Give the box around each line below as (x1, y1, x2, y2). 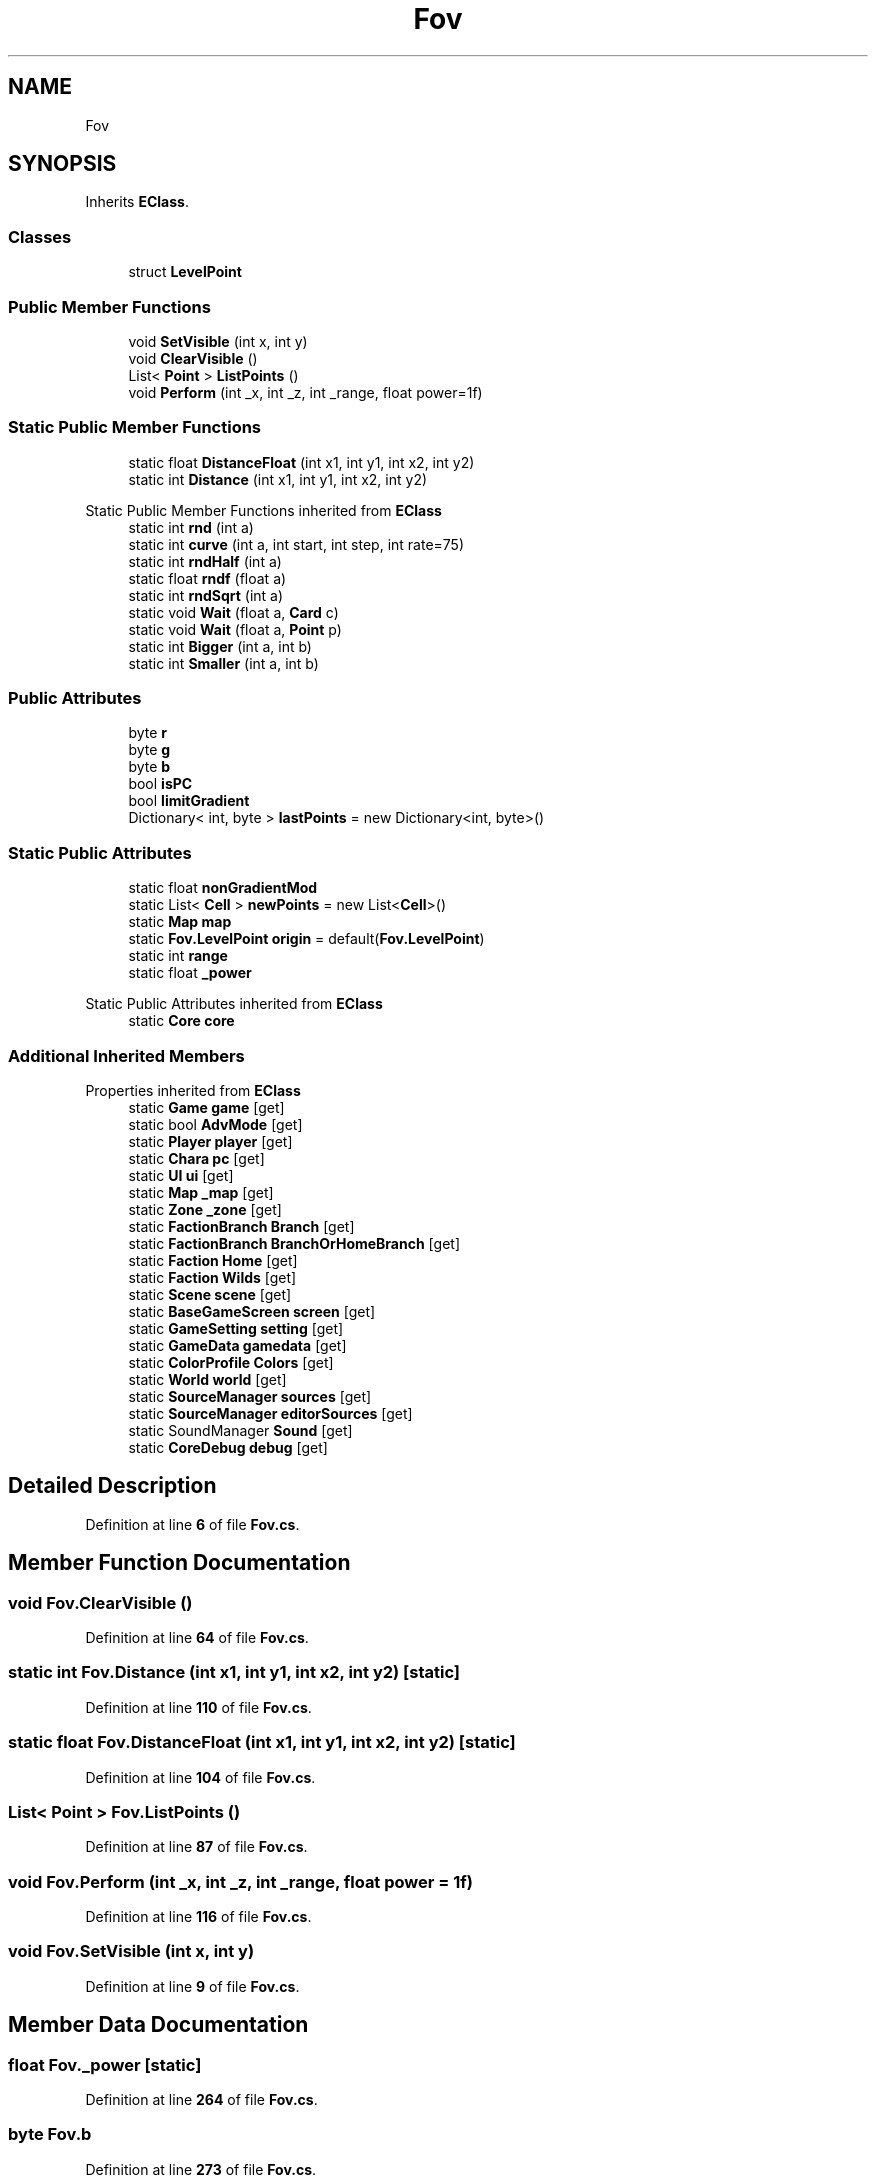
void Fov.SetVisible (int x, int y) (8, 1941, 255, 1962)
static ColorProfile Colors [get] (128, 1353, 334, 1371)
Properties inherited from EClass (85, 1081, 301, 1099)
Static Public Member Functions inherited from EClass (85, 501, 442, 519)
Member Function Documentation (8, 1550, 351, 1576)
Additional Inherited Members (8, 1045, 245, 1066)
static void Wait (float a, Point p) (128, 620, 342, 638)
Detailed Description (8, 1473, 217, 1499)
